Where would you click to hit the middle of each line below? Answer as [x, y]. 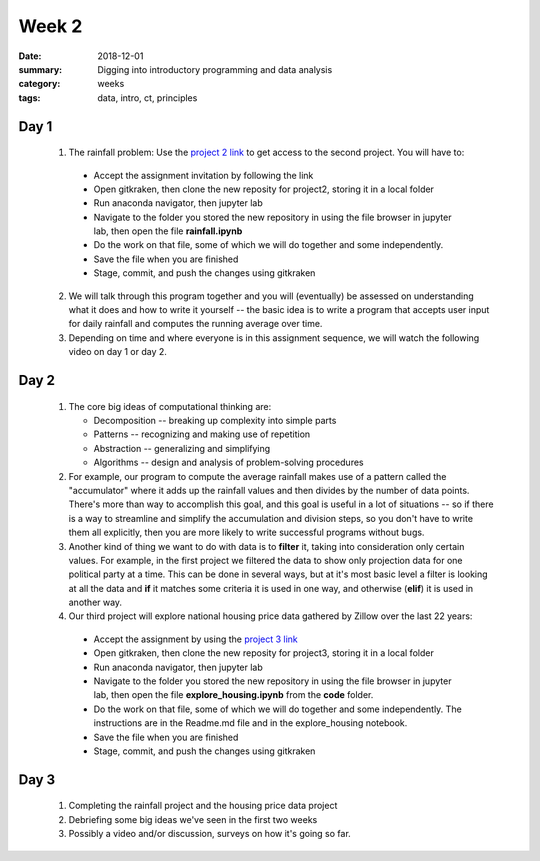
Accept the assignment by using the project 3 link [196, 639]
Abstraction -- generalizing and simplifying [182, 448]
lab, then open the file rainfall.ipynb [168, 231]
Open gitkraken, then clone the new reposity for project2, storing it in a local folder [264, 189]
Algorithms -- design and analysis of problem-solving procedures [228, 462]
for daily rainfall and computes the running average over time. [195, 324]
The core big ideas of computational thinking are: [170, 406]
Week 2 [50, 26]
